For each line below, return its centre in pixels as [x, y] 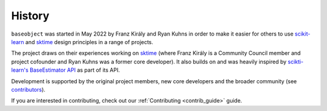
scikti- [296, 62]
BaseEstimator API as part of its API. [75, 70]
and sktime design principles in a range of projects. [89, 42]
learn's [20, 70]
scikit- [302, 34]
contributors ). [28, 89]
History [30, 16]
